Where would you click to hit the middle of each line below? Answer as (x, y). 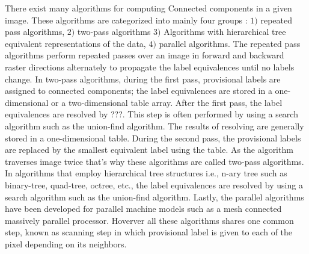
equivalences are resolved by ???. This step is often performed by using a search (151, 114)
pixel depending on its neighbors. (66, 243)
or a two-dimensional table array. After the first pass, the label (167, 102)
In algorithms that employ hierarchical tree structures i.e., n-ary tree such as (146, 173)
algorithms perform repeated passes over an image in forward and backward (145, 55)
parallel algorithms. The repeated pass (230, 43)
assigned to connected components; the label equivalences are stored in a (139, 91)
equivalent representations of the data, (75, 43)
